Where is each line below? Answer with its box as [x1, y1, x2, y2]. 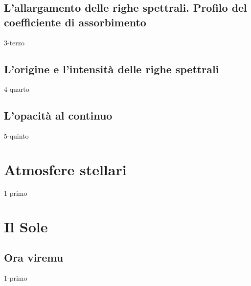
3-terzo [4, 37, 25, 47]
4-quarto [4, 84, 29, 94]
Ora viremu [4, 250, 64, 265]
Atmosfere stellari [4, 159, 127, 179]
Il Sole [4, 216, 48, 236]
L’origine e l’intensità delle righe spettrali [4, 61, 219, 76]
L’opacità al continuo [4, 108, 113, 123]
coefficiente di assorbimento [4, 14, 146, 29]
